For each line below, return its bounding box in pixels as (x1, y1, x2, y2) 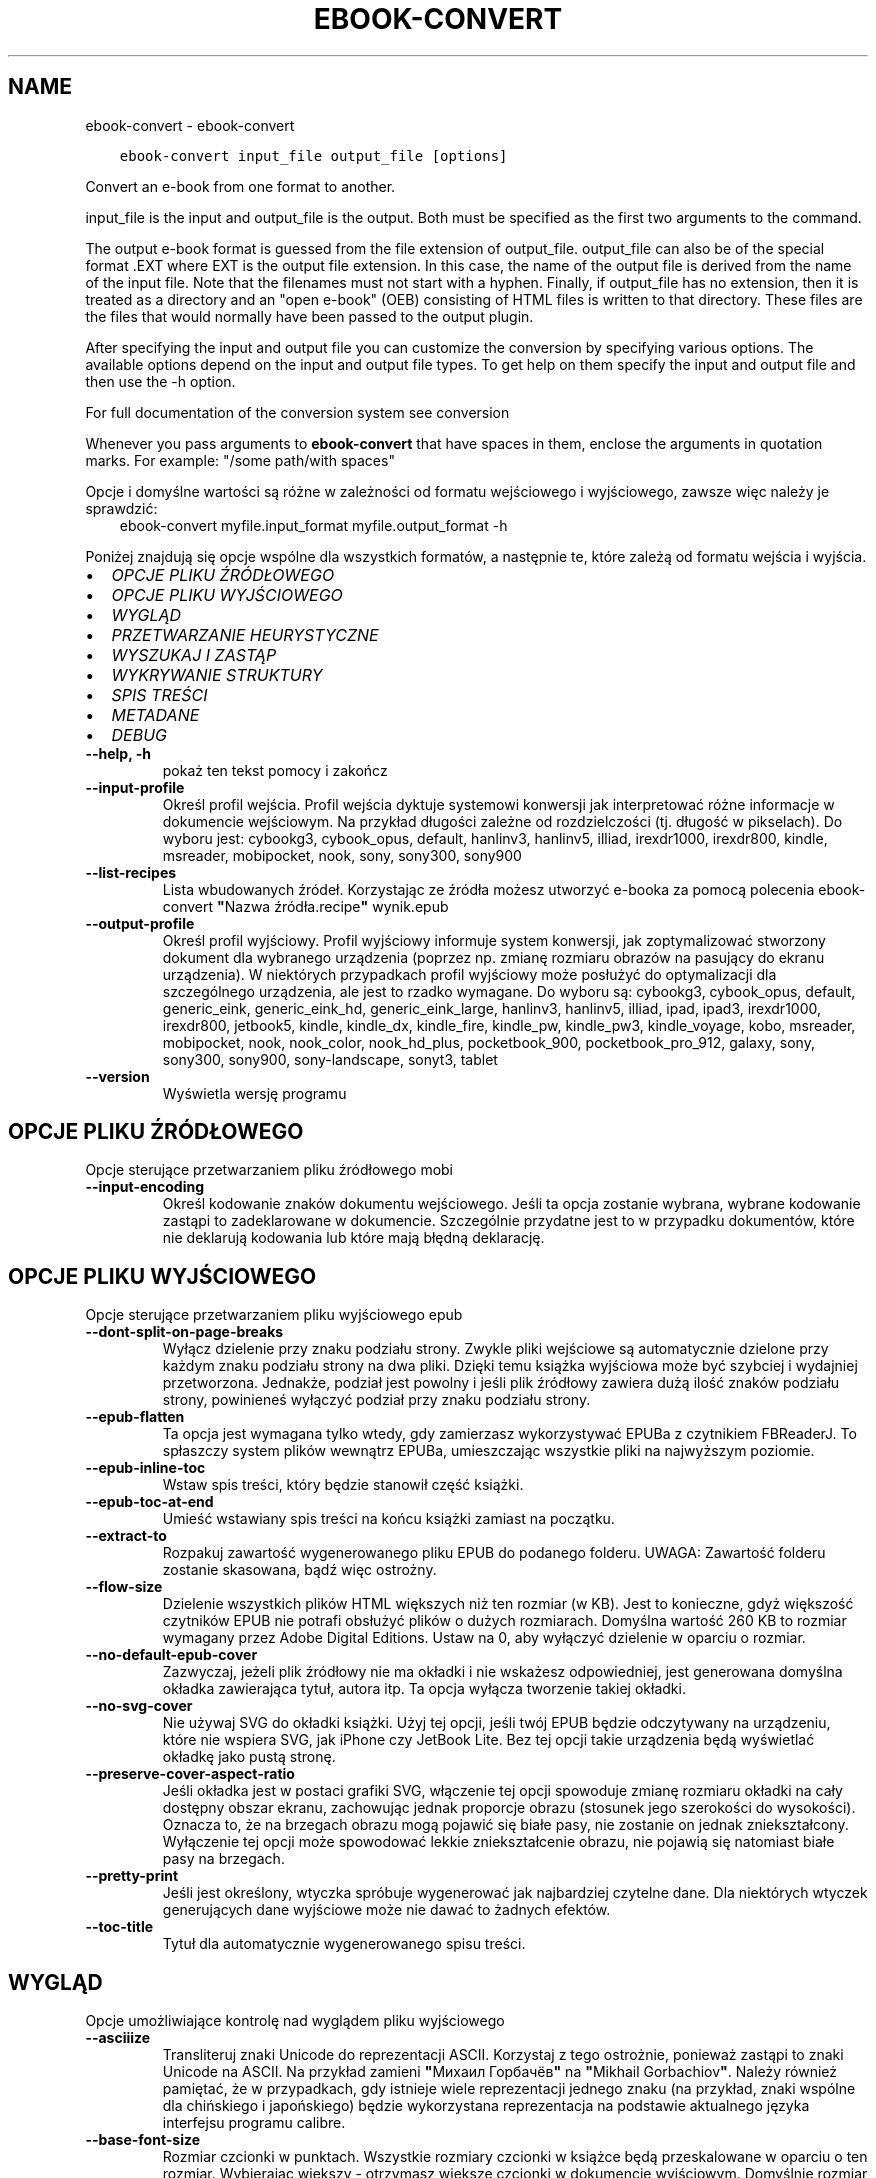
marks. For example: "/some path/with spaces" (85, 451, 395, 469)
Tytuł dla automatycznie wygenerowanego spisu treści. (162, 1935, 526, 1953)
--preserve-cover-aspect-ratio (85, 1765, 295, 1783)
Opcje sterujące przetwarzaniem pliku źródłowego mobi (85, 1161, 453, 1179)
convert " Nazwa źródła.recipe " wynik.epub (162, 897, 449, 915)
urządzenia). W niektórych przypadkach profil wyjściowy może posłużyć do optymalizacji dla (162, 965, 777, 983)
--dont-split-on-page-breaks (85, 1323, 284, 1341)
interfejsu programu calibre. (162, 2114, 346, 2132)
